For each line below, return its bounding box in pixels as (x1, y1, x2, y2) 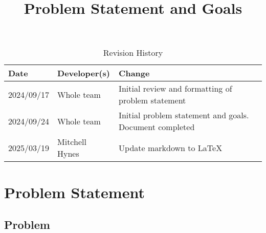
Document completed (119, 121, 195, 133)
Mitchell (57, 136, 86, 148)
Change (119, 67, 150, 79)
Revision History (103, 47, 163, 59)
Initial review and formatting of (119, 82, 232, 95)
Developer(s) (57, 67, 110, 79)
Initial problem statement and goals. (119, 109, 249, 121)
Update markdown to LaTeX (119, 141, 223, 154)
